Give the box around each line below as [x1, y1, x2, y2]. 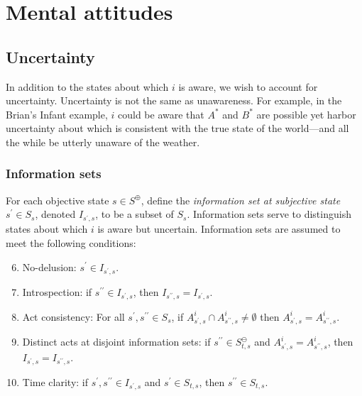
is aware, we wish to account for [178, 79, 318, 94]
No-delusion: [22, 259, 77, 274]
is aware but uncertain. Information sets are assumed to [97, 221, 341, 236]
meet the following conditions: [6, 235, 136, 250]
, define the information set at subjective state [141, 192, 341, 207]
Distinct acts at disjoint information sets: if [22, 334, 211, 349]
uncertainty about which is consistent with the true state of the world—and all [6, 121, 349, 136]
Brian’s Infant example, [6, 106, 108, 121]
